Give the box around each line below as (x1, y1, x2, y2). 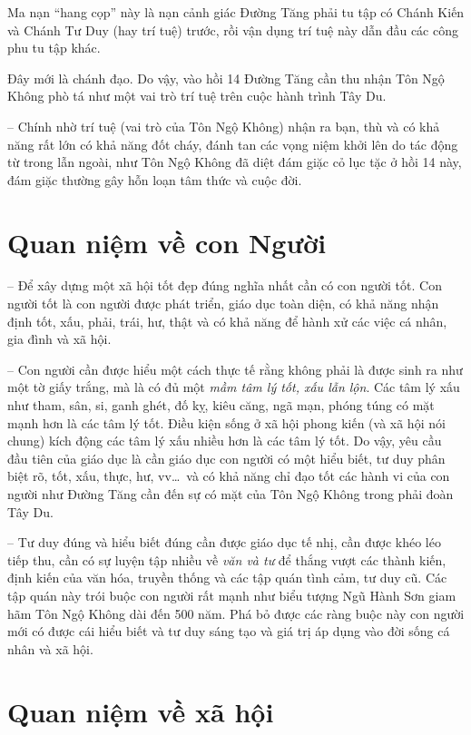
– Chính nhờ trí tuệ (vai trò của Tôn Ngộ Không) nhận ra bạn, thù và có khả (7, 116, 440, 135)
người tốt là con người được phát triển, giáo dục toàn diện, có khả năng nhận (7, 294, 439, 313)
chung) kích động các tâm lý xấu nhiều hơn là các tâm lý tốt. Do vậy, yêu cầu (7, 431, 442, 450)
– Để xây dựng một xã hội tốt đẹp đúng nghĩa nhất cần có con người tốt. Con (7, 276, 442, 295)
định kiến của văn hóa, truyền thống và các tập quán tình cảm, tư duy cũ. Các (7, 568, 447, 587)
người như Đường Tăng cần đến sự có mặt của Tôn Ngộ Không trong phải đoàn (7, 485, 454, 503)
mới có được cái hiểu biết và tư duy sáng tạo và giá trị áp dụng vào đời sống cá (7, 622, 450, 641)
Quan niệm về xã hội (7, 692, 274, 730)
